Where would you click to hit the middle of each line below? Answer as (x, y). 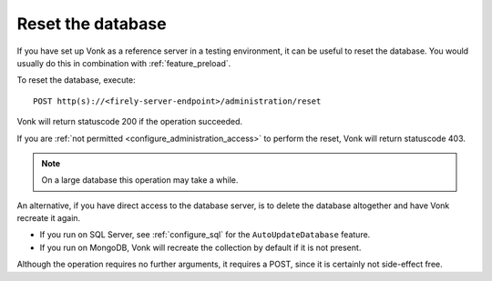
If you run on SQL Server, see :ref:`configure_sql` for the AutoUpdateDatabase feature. (205, 235)
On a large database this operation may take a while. (140, 180)
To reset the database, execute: (76, 80)
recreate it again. (49, 218)
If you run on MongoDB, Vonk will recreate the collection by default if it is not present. (200, 247)
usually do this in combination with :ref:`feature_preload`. (124, 63)
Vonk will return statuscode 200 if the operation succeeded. (130, 122)
